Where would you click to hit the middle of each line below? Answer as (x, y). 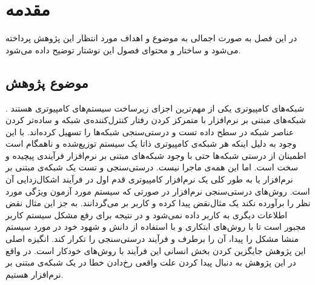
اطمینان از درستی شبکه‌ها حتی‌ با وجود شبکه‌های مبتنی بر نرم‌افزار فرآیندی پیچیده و (156, 155)
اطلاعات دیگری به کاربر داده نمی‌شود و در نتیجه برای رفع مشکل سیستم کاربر (147, 214)
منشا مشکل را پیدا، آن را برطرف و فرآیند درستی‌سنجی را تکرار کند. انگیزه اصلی (152, 239)
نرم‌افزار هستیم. (35, 274)
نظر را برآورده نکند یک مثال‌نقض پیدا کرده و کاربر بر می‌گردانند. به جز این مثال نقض (158, 203)
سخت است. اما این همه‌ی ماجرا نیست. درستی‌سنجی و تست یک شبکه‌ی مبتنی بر (152, 167)
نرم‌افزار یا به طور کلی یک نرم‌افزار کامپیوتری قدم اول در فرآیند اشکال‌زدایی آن (149, 179)
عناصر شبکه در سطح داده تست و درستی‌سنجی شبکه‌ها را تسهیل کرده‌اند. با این (150, 131)
